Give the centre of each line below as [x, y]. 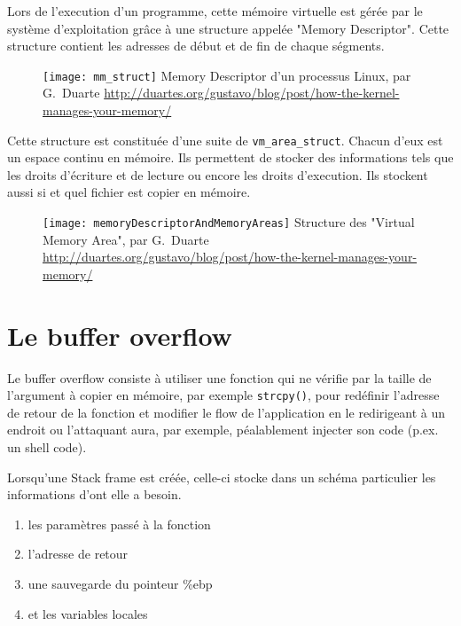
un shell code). [47, 447]
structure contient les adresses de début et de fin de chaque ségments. [196, 46]
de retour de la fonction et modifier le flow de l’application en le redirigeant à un [227, 412]
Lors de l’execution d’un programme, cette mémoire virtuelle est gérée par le [215, 11]
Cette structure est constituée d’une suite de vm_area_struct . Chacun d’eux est [225, 140]
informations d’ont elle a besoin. [94, 494]
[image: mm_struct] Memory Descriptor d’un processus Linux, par [227, 75]
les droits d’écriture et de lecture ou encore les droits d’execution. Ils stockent [218, 174]
